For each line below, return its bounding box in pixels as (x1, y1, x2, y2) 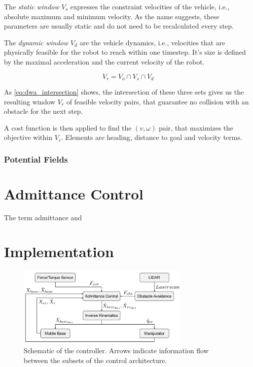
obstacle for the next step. (4, 106, 83, 116)
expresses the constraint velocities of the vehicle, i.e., (70, 1, 230, 11)
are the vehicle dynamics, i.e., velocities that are (79, 37, 225, 47)
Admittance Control (4, 184, 144, 204)
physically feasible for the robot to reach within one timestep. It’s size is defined (4, 47, 246, 57)
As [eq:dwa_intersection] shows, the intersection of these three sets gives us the (4, 87, 244, 97)
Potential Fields (4, 153, 68, 165)
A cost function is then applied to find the (4, 122, 132, 133)
